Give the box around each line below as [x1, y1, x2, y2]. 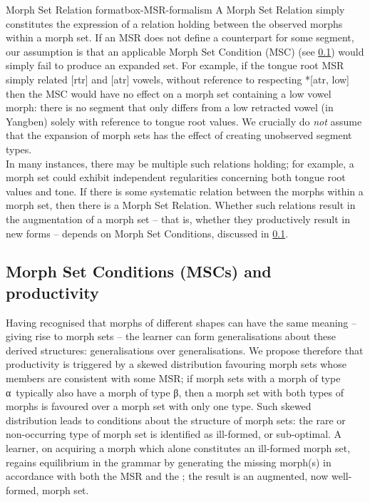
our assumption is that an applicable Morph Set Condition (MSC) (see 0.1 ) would [6, 43, 364, 58]
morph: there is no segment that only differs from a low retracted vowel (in [6, 100, 334, 115]
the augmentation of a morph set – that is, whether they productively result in [6, 211, 351, 226]
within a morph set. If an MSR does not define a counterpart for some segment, [6, 30, 354, 45]
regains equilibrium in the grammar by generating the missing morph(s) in [6, 454, 332, 469]
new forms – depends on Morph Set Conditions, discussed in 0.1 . [6, 225, 289, 240]
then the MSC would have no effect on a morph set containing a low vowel [6, 86, 332, 101]
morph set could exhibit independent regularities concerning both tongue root [6, 170, 346, 185]
